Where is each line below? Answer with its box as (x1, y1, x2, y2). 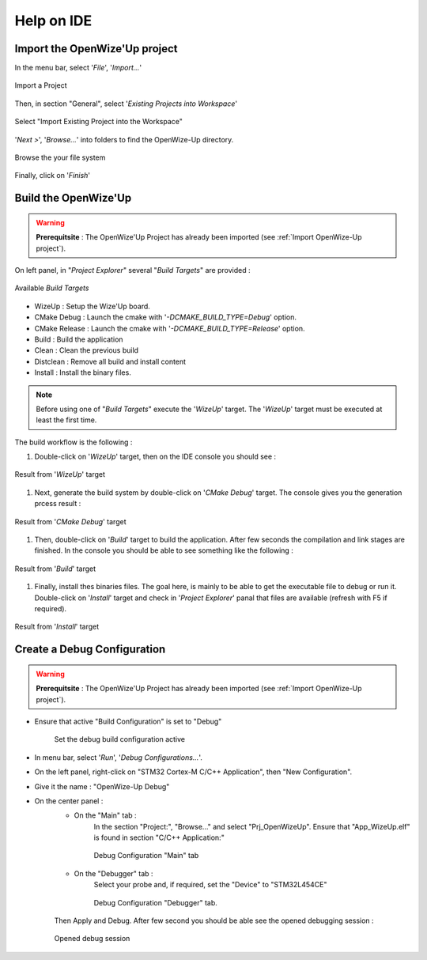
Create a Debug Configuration (14, 643, 166, 656)
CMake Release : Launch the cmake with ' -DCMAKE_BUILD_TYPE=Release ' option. (34, 323, 305, 333)
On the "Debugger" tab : (74, 868, 153, 878)
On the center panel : (34, 796, 104, 806)
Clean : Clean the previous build (34, 346, 138, 355)
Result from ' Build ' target (14, 564, 96, 573)
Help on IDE (14, 12, 93, 29)
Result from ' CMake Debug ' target (14, 516, 127, 526)
